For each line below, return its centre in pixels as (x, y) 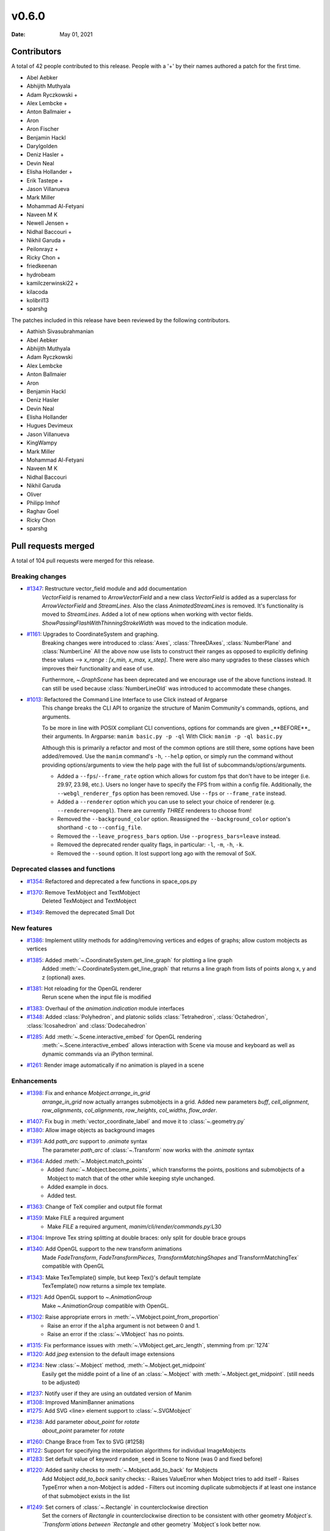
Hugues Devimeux (50, 426)
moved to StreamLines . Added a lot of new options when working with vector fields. (148, 614)
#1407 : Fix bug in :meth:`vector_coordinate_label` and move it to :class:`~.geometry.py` (136, 1121)
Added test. (62, 1195)
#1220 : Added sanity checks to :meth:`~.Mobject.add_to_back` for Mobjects (122, 1470)
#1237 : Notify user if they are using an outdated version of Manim (109, 1394)
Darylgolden (42, 146)
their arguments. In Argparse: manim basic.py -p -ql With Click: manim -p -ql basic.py (162, 736)
